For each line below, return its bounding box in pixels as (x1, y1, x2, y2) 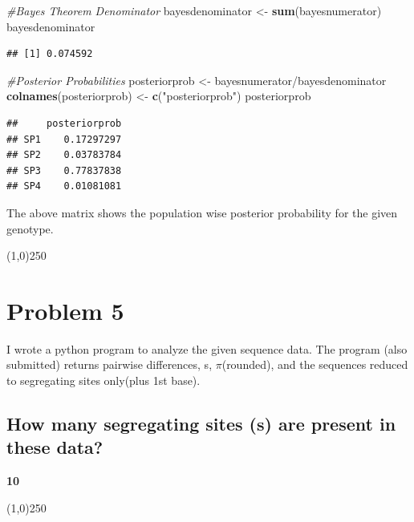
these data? (6, 435, 103, 459)
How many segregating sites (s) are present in (6, 411, 396, 436)
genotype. (6, 220, 54, 237)
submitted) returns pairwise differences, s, (6, 356, 213, 373)
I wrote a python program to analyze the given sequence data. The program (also (6, 340, 408, 357)
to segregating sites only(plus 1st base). (6, 372, 201, 389)
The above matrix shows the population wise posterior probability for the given (6, 204, 398, 221)
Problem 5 (6, 293, 124, 326)
